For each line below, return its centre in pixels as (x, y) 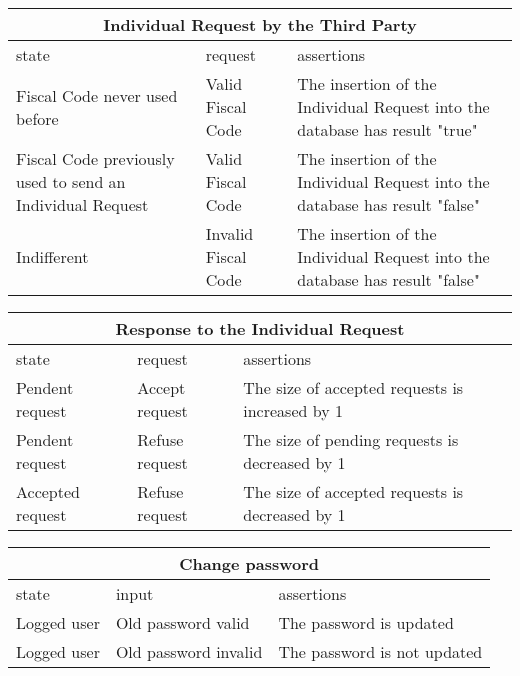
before (37, 118)
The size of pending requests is (351, 439)
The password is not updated (380, 651)
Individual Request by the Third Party (260, 24)
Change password (249, 563)
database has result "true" (387, 129)
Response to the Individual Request (260, 328)
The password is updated (366, 622)
